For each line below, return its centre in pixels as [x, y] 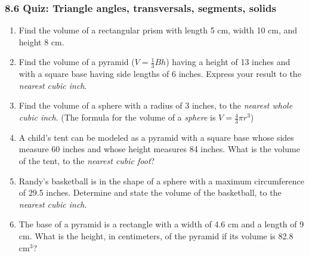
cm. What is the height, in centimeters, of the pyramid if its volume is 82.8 [156, 236]
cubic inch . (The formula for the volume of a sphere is [117, 117]
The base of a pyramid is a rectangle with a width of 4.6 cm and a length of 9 [161, 224]
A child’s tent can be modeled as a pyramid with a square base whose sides [156, 137]
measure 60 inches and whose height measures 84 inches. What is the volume [159, 149]
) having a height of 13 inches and [228, 62]
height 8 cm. [41, 41]
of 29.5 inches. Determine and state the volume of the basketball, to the [150, 192]
